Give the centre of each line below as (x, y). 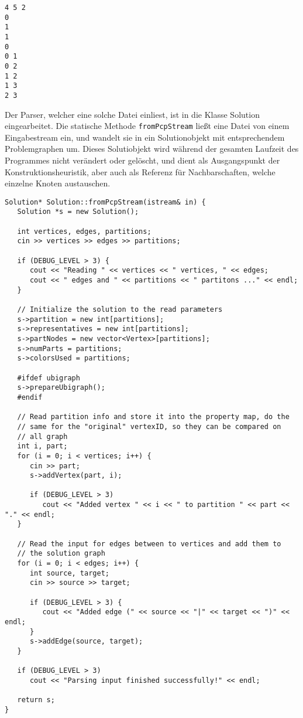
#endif (30, 397)
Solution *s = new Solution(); (78, 212)
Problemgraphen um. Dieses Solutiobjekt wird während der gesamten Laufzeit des (152, 149)
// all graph (42, 436)
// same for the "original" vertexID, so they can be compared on (149, 426)
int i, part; (42, 446)
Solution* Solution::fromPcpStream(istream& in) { (105, 202)
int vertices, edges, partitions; (84, 231)
